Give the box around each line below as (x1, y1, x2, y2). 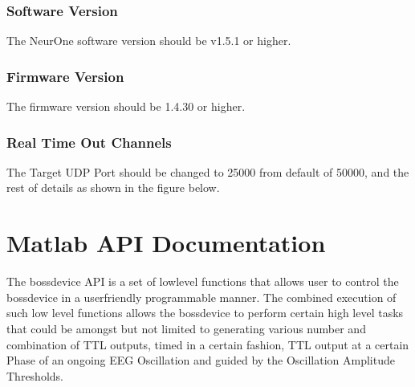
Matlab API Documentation (6, 226, 326, 259)
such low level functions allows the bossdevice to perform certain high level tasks (6, 304, 404, 321)
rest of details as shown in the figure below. (6, 179, 220, 196)
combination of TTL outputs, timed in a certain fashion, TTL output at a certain (6, 336, 409, 352)
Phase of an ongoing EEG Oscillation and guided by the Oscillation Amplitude (6, 352, 395, 369)
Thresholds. (6, 367, 63, 384)
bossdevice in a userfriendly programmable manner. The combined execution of (6, 288, 397, 305)
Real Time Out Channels (6, 132, 172, 152)
